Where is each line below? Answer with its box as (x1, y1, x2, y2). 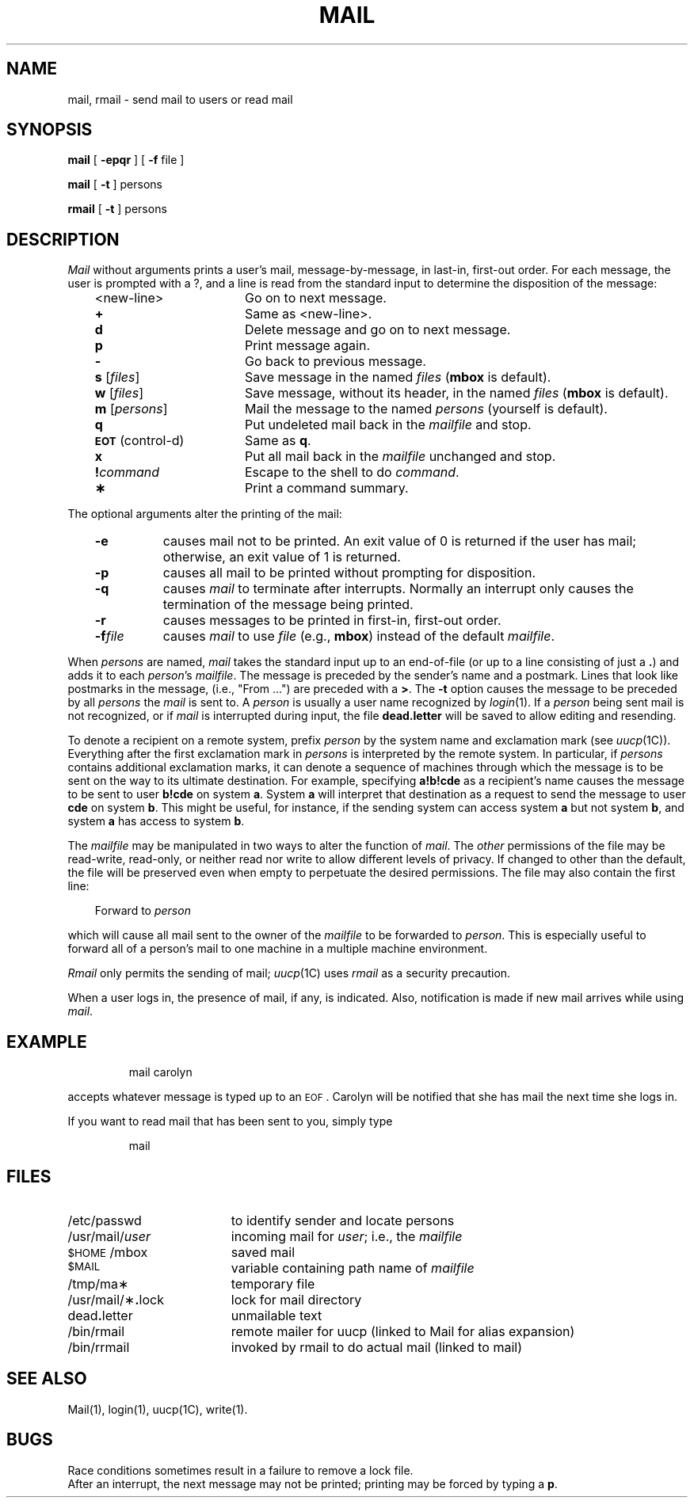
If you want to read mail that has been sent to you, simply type (67, 1114, 393, 1129)
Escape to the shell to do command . (244, 464, 459, 481)
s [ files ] (94, 369, 140, 386)
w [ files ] (94, 385, 143, 402)
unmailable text (231, 1307, 322, 1323)
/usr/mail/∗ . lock (67, 1291, 164, 1308)
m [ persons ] (94, 401, 168, 417)
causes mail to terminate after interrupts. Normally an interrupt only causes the (162, 581, 634, 597)
